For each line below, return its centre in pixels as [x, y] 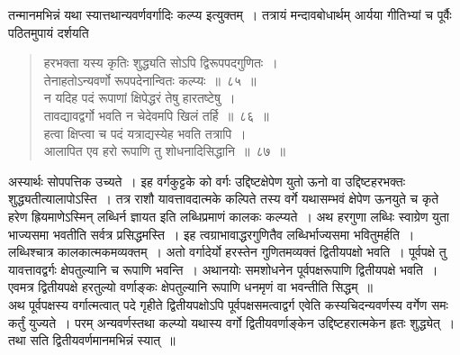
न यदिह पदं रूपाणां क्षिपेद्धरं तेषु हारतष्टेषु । [140, 98]
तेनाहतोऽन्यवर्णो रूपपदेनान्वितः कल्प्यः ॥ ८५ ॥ [150, 80]
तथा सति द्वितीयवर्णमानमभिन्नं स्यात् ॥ [92, 340]
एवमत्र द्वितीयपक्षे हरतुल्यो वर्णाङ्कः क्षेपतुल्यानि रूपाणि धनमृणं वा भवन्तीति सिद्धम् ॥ [190, 287]
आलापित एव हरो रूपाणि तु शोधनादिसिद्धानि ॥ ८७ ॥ [165, 151]
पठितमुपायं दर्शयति [49, 32]
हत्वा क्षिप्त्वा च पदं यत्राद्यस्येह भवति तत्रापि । [145, 133]
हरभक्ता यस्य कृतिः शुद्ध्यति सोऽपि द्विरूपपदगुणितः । [161, 63]
